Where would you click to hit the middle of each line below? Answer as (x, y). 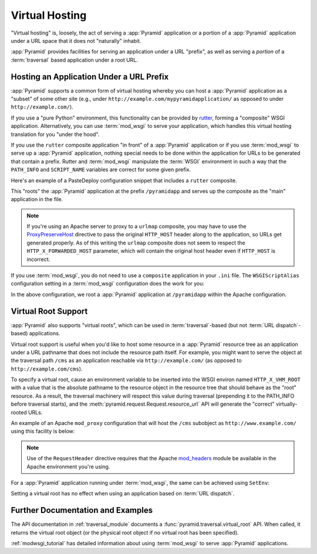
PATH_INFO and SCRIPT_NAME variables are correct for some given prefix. (101, 169)
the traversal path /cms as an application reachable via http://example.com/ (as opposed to (126, 361)
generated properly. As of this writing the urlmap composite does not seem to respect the (136, 243)
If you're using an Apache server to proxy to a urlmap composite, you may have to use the (136, 226)
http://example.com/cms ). (47, 369)
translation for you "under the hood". (55, 134)
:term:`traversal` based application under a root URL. (74, 60)
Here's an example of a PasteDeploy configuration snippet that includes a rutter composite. (124, 180)
